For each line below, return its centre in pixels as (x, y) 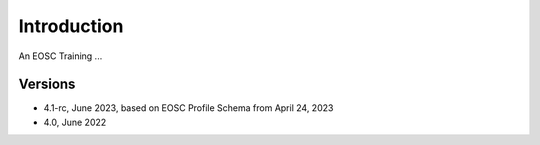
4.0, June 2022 (75, 122)
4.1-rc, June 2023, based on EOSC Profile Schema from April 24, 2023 (188, 108)
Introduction (71, 26)
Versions (47, 84)
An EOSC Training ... (60, 56)
